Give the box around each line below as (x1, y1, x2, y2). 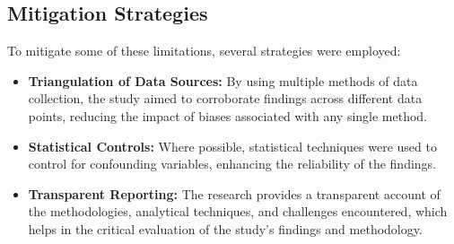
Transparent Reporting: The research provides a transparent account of (28, 184, 441, 203)
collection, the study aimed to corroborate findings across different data (28, 89, 423, 108)
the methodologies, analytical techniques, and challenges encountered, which (28, 202, 448, 221)
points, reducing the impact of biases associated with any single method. (28, 106, 428, 125)
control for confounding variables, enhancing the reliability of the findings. (28, 154, 437, 173)
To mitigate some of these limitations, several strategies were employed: (7, 41, 401, 60)
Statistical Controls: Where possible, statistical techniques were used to (28, 136, 437, 155)
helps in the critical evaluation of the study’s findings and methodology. (28, 219, 423, 238)
